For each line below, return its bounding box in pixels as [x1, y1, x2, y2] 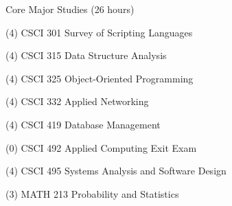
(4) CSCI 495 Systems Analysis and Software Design [5, 163, 227, 178]
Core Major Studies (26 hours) [5, 2, 135, 16]
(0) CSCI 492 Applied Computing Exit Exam [5, 140, 197, 154]
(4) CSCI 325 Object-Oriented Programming [5, 71, 194, 85]
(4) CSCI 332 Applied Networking [5, 94, 149, 108]
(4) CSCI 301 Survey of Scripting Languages [5, 25, 193, 39]
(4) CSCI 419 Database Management [5, 117, 161, 131]
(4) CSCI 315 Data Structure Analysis [5, 48, 167, 62]
